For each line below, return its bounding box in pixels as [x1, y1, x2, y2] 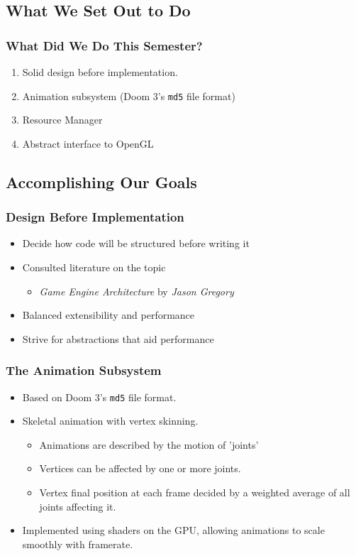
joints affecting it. [39, 498, 116, 513]
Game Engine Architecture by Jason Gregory [39, 283, 234, 298]
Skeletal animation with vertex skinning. [22, 413, 199, 428]
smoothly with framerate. [22, 536, 133, 551]
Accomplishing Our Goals [6, 170, 197, 192]
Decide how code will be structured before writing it [22, 236, 250, 251]
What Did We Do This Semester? [6, 36, 203, 54]
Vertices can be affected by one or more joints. [39, 461, 241, 476]
